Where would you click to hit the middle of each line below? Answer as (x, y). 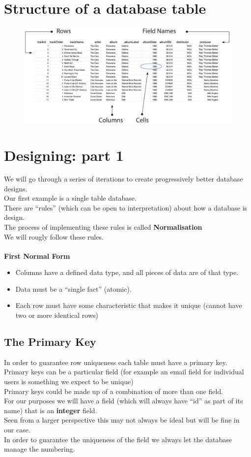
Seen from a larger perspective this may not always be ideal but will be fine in (122, 420)
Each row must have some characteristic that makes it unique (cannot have (129, 305)
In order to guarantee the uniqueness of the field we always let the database (118, 439)
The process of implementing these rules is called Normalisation (103, 227)
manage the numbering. (40, 449)
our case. (17, 430)
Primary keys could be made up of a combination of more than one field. (114, 391)
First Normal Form (37, 256)
